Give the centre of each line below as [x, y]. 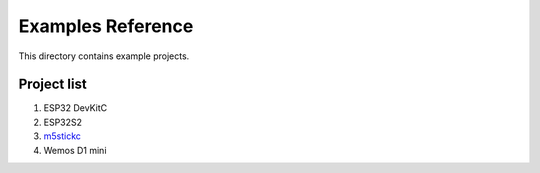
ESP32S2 [63, 122]
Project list [52, 84]
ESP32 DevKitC [75, 108]
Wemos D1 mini [75, 150]
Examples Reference [106, 26]
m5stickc [62, 136]
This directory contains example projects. [104, 56]
